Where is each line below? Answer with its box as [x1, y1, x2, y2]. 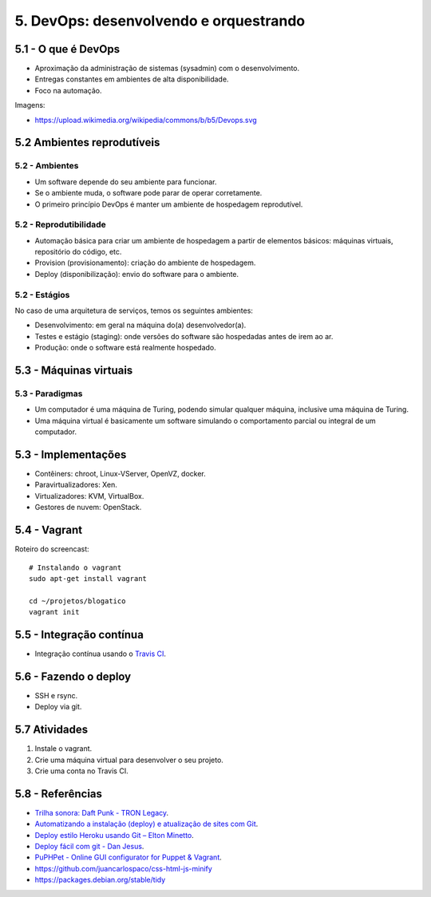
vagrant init [29, 607, 80, 617]
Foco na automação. [34, 85, 103, 95]
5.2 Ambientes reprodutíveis [14, 136, 160, 149]
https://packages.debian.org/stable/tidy [34, 875, 166, 885]
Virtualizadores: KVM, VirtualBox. [34, 491, 144, 500]
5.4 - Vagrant [14, 524, 83, 537]
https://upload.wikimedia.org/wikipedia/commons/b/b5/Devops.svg [34, 115, 257, 124]
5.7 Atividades [14, 723, 88, 737]
